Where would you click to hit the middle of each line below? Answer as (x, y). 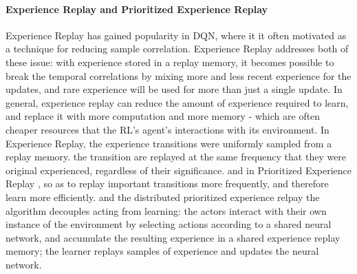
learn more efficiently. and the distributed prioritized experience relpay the (163, 197)
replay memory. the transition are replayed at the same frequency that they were (176, 157)
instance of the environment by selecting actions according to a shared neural (169, 224)
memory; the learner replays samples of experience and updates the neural (162, 251)
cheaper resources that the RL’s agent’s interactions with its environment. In (167, 129)
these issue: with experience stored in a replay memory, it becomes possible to (170, 62)
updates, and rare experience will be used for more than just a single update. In (174, 89)
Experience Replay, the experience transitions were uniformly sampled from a (169, 143)
